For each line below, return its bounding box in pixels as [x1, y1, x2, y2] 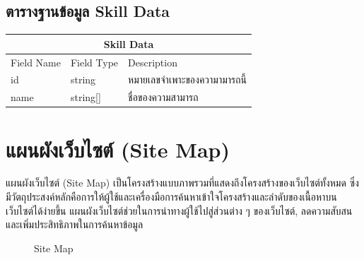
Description [128, 54, 177, 69]
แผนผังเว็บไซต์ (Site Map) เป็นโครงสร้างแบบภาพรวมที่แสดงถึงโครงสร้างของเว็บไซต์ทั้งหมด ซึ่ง [6, 175, 359, 190]
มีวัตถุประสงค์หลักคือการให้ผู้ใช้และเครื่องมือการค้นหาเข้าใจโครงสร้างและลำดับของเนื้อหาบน [6, 189, 337, 204]
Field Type [70, 54, 119, 69]
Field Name [11, 54, 61, 69]
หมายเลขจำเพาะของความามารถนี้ [128, 72, 247, 87]
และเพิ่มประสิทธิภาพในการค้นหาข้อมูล [6, 217, 143, 232]
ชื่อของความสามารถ [128, 90, 199, 105]
